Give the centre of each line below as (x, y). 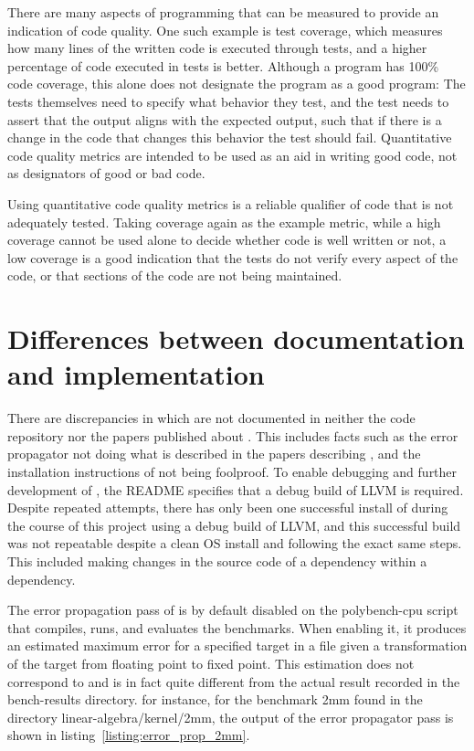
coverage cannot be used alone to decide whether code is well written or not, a (227, 240)
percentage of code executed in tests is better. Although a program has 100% (223, 65)
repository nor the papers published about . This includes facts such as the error (233, 435)
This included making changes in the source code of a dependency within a (217, 561)
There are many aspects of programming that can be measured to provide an (223, 12)
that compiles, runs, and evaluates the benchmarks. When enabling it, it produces (237, 627)
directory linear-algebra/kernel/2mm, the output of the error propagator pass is (231, 717)
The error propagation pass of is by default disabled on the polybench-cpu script (233, 610)
